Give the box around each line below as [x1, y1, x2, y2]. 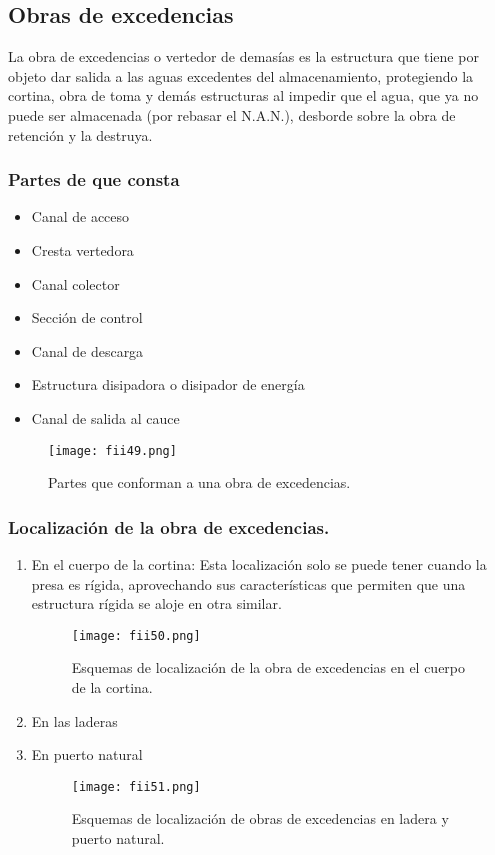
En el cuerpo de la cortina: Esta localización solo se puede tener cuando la [31, 554, 487, 575]
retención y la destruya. [8, 124, 153, 145]
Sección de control [31, 307, 143, 328]
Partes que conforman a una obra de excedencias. [48, 472, 351, 493]
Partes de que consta [8, 167, 180, 192]
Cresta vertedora [31, 239, 134, 260]
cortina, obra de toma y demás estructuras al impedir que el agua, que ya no [8, 85, 479, 106]
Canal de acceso [31, 206, 130, 227]
